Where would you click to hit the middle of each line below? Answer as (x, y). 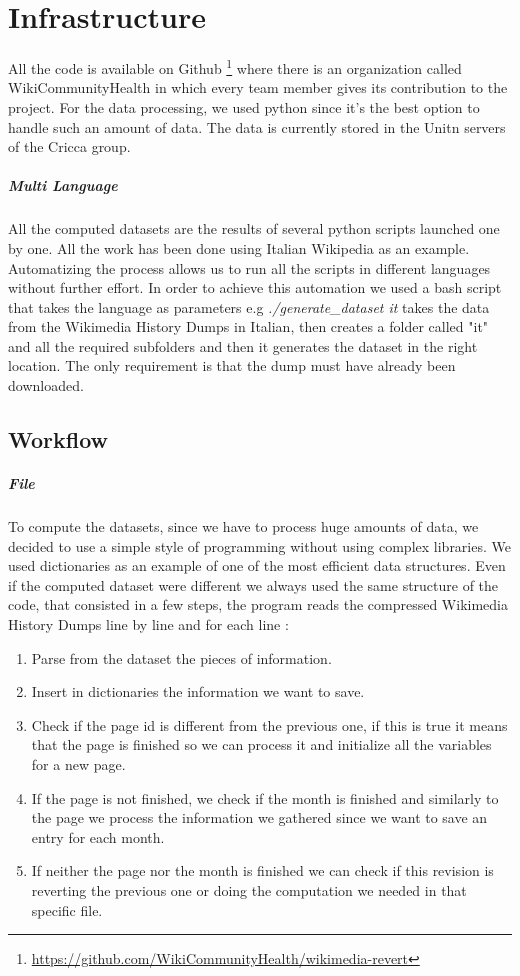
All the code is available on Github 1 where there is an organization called (235, 66)
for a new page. (78, 763)
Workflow (58, 439)
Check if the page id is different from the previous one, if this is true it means (269, 724)
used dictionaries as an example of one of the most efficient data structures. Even (257, 565)
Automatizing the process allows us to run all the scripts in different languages (249, 267)
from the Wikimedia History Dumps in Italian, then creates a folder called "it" (248, 326)
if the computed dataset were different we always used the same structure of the (253, 584)
